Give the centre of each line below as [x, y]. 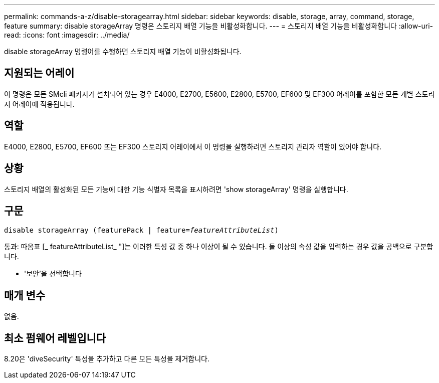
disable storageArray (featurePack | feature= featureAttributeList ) [141, 230]
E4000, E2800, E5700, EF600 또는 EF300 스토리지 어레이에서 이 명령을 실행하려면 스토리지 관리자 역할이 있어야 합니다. [193, 146]
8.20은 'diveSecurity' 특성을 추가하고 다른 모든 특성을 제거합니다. [107, 359]
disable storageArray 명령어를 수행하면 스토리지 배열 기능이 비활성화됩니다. [123, 51]
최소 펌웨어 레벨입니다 [55, 338]
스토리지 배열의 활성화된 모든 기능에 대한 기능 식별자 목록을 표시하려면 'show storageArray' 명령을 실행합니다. [176, 189]
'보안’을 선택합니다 [53, 274]
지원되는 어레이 [39, 73]
